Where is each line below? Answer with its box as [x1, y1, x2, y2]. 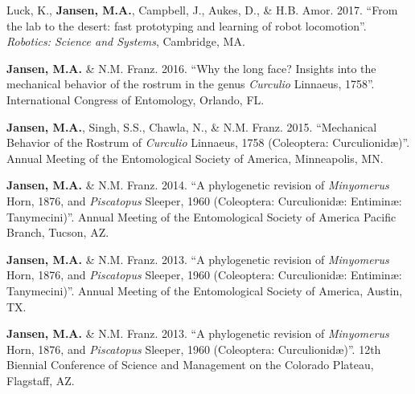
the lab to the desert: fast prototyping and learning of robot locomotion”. [6, 17, 367, 34]
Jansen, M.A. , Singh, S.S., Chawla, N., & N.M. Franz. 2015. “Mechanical [6, 118, 377, 135]
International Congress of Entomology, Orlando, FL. [6, 91, 265, 108]
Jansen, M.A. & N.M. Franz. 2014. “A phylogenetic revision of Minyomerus [6, 177, 389, 193]
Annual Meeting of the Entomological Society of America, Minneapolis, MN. [6, 149, 384, 166]
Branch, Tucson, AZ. [6, 224, 109, 241]
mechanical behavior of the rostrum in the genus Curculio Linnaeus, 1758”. [6, 75, 375, 92]
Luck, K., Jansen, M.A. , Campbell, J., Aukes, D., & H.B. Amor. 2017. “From [6, 2, 398, 18]
